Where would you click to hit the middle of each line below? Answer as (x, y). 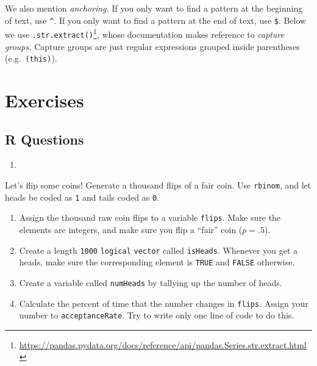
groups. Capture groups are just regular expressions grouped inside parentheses (152, 46)
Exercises (45, 100)
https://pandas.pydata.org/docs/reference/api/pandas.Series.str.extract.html (163, 344)
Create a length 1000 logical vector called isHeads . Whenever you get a (158, 250)
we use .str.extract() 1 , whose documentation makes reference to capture (145, 33)
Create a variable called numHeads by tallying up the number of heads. (151, 282)
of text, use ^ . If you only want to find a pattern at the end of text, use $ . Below (156, 20)
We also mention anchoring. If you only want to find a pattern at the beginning (154, 8)
